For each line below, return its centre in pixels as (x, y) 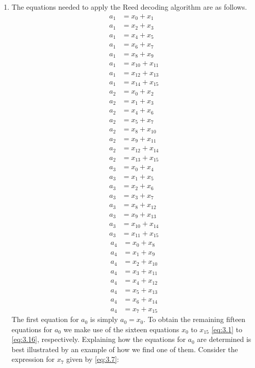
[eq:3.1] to (227, 329)
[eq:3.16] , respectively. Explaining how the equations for (98, 339)
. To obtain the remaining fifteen (195, 319)
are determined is (224, 339)
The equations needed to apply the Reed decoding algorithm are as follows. (129, 7)
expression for (33, 359)
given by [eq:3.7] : (93, 359)
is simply (104, 319)
